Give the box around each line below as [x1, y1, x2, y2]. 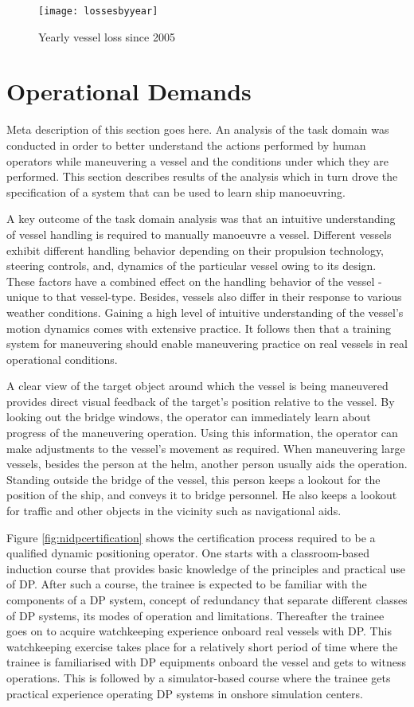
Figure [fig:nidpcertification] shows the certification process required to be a [6, 529, 376, 545]
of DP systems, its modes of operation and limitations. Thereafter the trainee [6, 607, 385, 623]
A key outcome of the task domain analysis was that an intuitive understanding [6, 210, 396, 227]
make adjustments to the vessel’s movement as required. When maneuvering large [6, 439, 405, 456]
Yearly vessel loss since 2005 [38, 28, 175, 45]
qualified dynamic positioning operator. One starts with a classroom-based [6, 545, 370, 561]
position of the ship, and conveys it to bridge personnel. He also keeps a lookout [6, 486, 397, 503]
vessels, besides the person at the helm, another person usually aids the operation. [6, 455, 408, 472]
